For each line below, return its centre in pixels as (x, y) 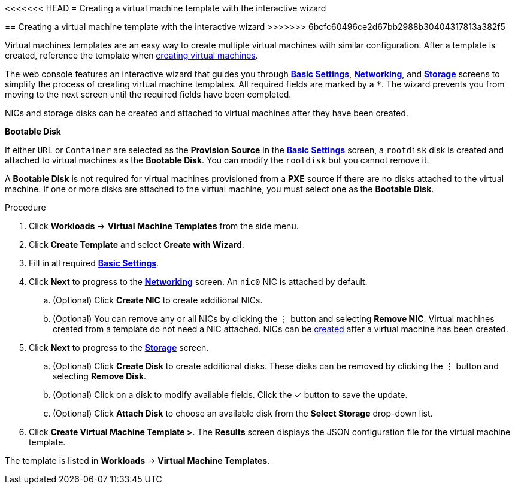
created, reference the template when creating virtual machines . (131, 55)
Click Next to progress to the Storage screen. (119, 347)
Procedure (25, 207)
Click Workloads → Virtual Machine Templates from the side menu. (164, 226)
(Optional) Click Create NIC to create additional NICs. (158, 300)
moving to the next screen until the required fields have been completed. (148, 94)
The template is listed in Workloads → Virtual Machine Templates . (137, 461)
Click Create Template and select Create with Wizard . (137, 244)
